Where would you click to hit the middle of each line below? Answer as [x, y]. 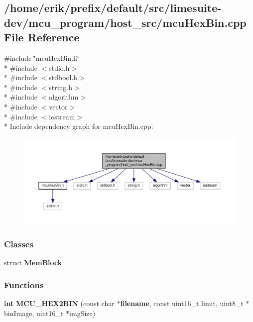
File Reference [42, 37]
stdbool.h [63, 77]
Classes [19, 244]
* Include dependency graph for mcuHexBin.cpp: [79, 126]
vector [58, 106]
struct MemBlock [33, 263]
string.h [61, 87]
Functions [24, 284]
